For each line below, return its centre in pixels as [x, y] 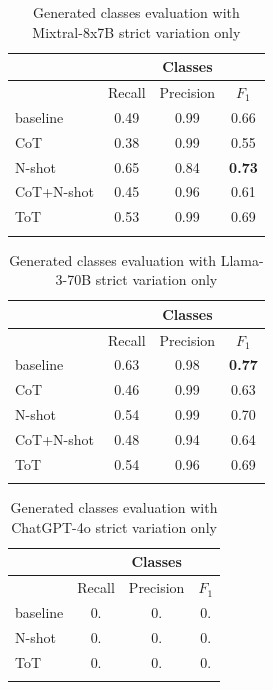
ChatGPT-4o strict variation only [114, 526]
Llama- [242, 259]
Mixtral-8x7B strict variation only [136, 31]
